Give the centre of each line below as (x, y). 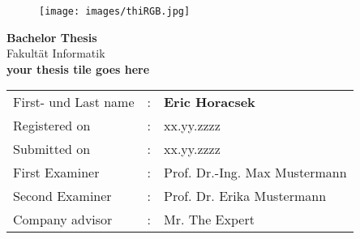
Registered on (52, 126)
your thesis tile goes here (78, 68)
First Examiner (56, 173)
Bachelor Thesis (52, 37)
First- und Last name (74, 102)
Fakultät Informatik (56, 53)
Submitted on (52, 149)
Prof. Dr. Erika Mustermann (245, 196)
